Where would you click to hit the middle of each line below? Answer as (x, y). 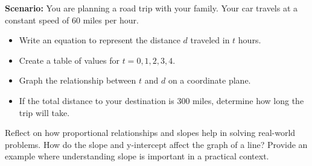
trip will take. (44, 112)
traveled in (210, 40)
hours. (250, 40)
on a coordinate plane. (209, 80)
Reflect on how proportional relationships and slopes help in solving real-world (150, 133)
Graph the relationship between (78, 80)
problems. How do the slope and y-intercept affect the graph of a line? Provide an (156, 144)
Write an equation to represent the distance (100, 40)
